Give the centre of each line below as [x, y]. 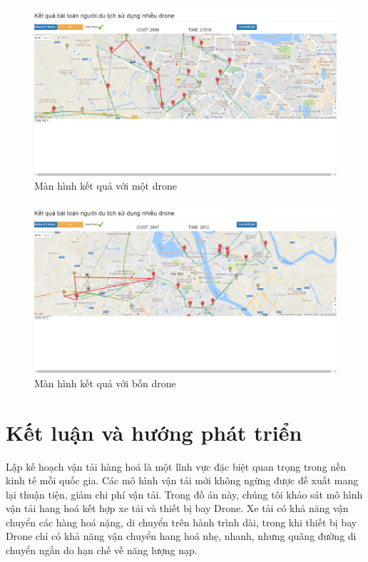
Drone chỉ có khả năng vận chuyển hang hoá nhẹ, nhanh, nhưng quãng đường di [181, 536]
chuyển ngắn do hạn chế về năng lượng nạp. [102, 550]
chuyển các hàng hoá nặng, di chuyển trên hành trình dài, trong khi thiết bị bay [182, 522]
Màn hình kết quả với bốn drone [105, 383]
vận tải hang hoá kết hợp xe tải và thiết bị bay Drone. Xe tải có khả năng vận [177, 508]
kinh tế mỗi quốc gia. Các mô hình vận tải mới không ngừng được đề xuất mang [182, 480]
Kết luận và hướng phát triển [154, 432]
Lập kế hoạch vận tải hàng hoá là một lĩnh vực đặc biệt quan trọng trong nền [176, 466]
